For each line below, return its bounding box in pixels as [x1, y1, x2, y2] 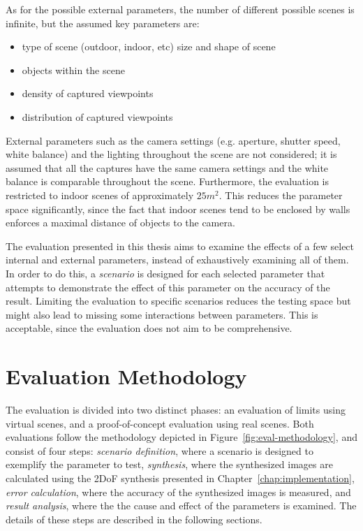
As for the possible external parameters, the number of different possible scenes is [6, 2, 355, 16]
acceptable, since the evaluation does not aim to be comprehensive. [6, 321, 292, 335]
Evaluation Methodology [6, 362, 247, 391]
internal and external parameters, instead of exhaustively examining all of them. [6, 252, 349, 267]
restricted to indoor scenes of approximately [6, 187, 194, 202]
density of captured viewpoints [22, 86, 154, 101]
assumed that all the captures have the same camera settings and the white [6, 160, 329, 175]
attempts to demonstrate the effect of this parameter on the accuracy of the [6, 279, 330, 294]
